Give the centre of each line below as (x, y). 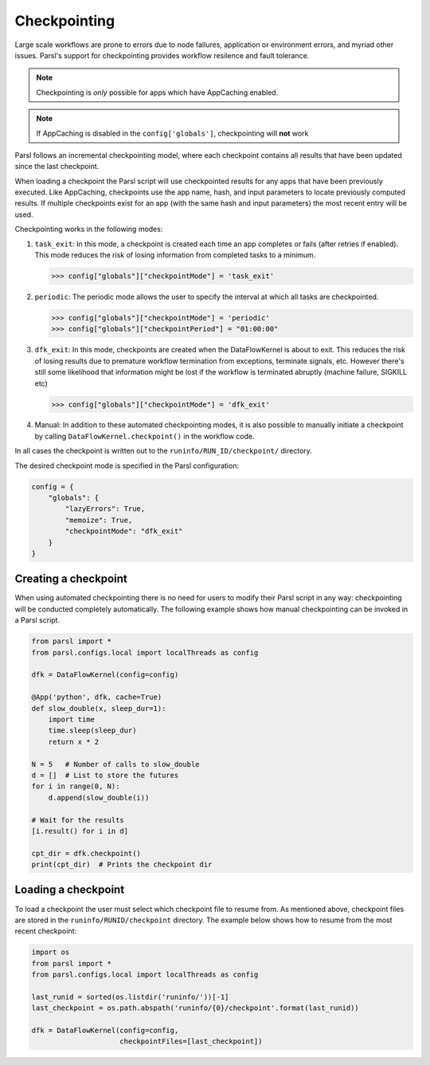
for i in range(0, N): (76, 786)
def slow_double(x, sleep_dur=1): (99, 708)
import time (72, 719)
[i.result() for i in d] (80, 831)
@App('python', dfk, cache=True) (97, 697)
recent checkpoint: (46, 931)
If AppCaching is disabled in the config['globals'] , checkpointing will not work (172, 133)
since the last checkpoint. (57, 167)
